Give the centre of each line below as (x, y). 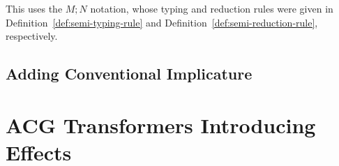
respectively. (32, 36)
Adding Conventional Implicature (129, 74)
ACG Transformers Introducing (161, 124)
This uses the (34, 8)
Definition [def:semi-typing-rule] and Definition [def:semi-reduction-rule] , (162, 22)
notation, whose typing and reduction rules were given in (212, 8)
